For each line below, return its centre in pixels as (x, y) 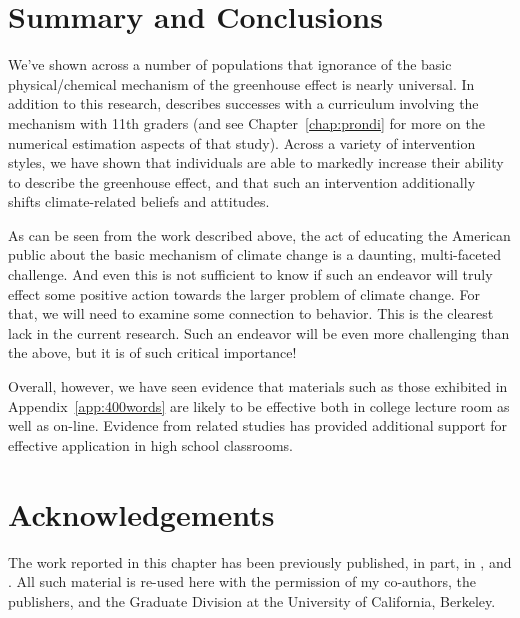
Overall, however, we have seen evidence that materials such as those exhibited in (258, 386)
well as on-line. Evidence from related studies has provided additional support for (257, 425)
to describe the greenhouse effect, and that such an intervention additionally (242, 181)
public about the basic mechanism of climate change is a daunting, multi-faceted (254, 254)
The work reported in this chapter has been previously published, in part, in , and (260, 561)
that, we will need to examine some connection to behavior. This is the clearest (251, 313)
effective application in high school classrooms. (150, 444)
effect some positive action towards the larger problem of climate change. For (244, 293)
